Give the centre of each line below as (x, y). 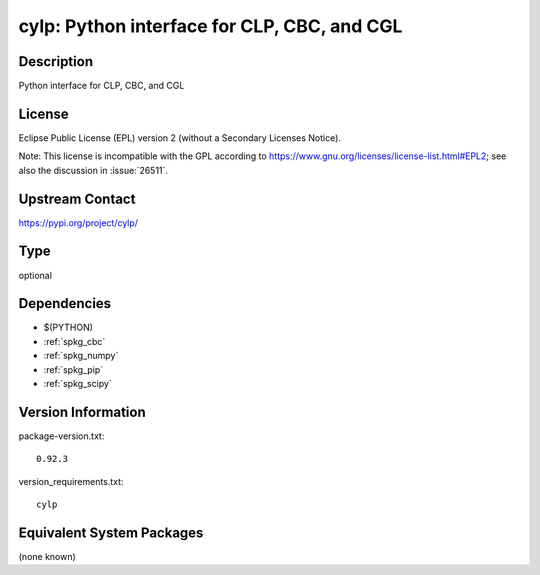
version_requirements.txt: (71, 481)
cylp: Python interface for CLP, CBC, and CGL (210, 26)
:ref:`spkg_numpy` (81, 356)
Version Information (82, 411)
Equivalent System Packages (111, 532)
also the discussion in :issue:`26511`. (93, 170)
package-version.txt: (61, 436)
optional (35, 275)
